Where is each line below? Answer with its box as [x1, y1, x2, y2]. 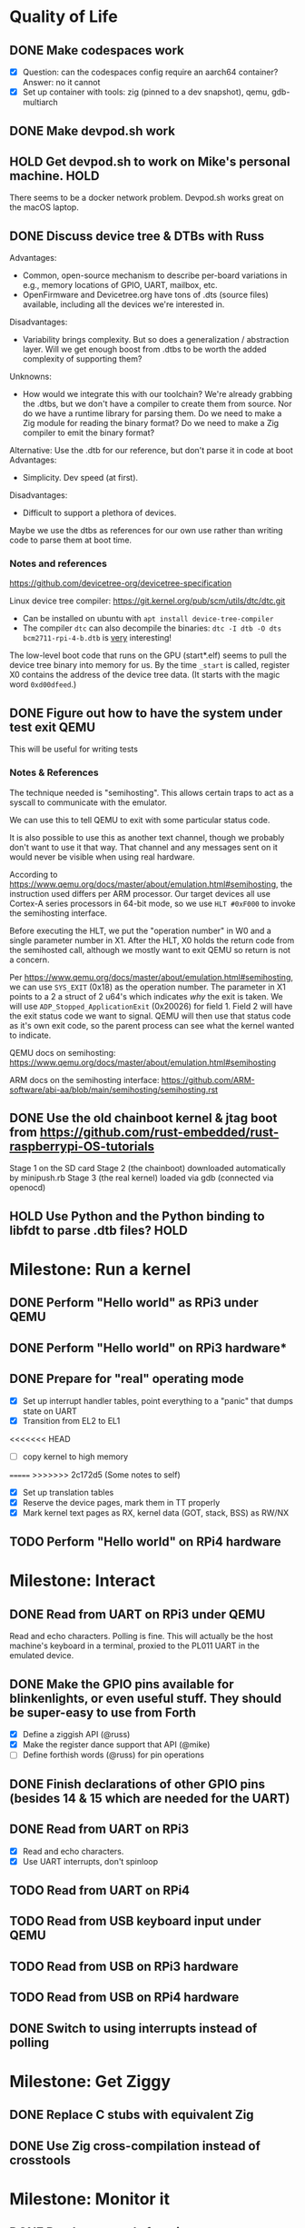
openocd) [9, 1182, 46, 1193]
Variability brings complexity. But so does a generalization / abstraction [22, 334, 290, 345]
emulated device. [9, 1650, 74, 1661]
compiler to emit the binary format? [22, 427, 155, 438]
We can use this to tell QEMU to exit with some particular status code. [9, 814, 271, 825]
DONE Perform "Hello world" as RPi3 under [9, 1295, 259, 1310]
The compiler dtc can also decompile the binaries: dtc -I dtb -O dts [22, 622, 282, 633]
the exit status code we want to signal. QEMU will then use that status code [9, 1010, 291, 1021]
